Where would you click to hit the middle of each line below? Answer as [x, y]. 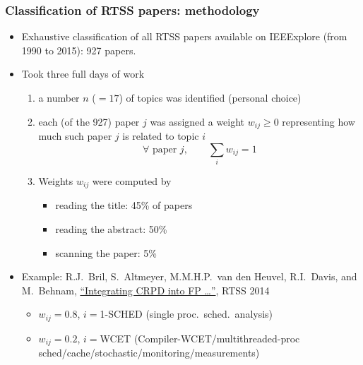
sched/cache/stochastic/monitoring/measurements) [149, 353]
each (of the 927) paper [89, 121]
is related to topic [161, 136]
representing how [319, 121]
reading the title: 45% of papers [124, 205]
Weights [56, 180]
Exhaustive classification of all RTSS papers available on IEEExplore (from [184, 36]
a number [59, 97]
